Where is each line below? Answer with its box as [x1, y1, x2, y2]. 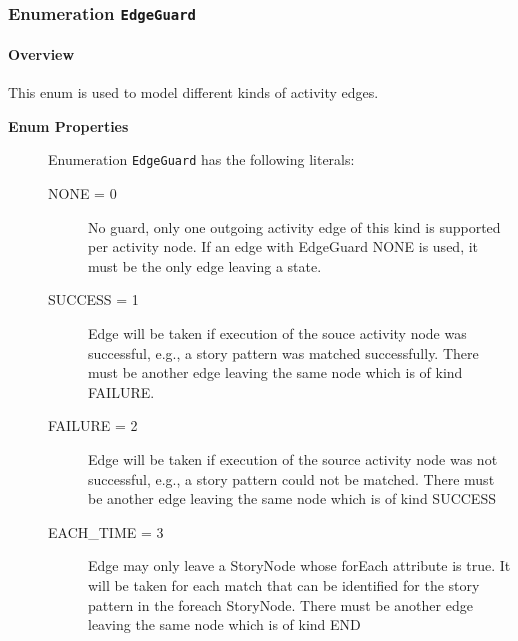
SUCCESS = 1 [48, 289, 139, 310]
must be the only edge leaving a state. [88, 255, 322, 276]
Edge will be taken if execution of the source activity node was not [88, 448, 498, 469]
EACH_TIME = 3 [48, 521, 164, 542]
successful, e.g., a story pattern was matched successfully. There [88, 342, 479, 363]
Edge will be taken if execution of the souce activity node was [88, 323, 467, 344]
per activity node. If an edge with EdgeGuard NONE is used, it [88, 236, 479, 257]
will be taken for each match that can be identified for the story [88, 574, 480, 595]
